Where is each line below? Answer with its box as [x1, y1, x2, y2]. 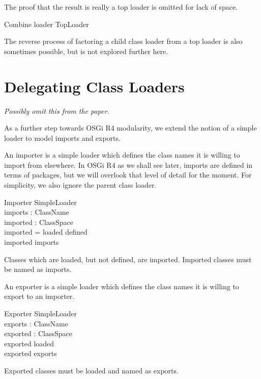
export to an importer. [4, 291, 75, 301]
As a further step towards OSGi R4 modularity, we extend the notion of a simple [4, 122, 257, 133]
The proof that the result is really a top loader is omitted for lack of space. [4, 2, 238, 12]
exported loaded [4, 338, 54, 348]
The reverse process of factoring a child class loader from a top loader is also [4, 36, 243, 46]
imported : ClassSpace [4, 216, 73, 227]
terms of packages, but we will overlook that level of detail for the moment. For [4, 169, 252, 180]
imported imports [4, 237, 59, 247]
